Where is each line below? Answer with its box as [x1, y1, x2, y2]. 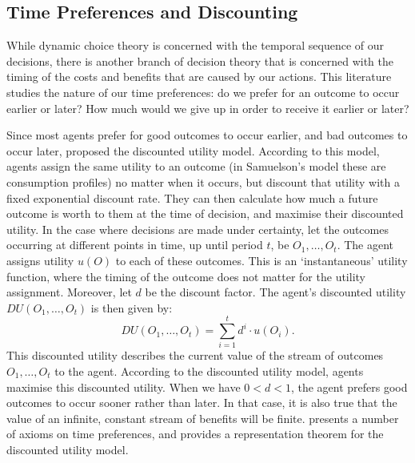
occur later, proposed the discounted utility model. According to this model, [6, 142, 380, 159]
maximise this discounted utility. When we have [6, 378, 241, 395]
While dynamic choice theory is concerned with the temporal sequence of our [6, 37, 385, 54]
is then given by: [90, 299, 173, 316]
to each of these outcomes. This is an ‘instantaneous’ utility [115, 252, 408, 268]
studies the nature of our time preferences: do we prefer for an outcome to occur [6, 83, 400, 100]
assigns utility [6, 252, 74, 268]
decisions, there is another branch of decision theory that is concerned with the [6, 52, 393, 69]
